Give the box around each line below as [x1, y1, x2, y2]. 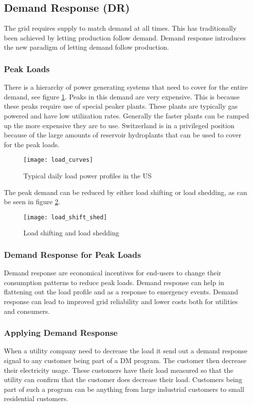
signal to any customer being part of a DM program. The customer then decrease [4, 355, 247, 366]
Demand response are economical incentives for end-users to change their [4, 268, 221, 278]
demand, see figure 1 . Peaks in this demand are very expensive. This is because [4, 91, 240, 101]
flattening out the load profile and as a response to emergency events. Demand [4, 287, 238, 297]
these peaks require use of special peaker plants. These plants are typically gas [4, 101, 238, 111]
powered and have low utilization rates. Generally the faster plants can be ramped [4, 110, 249, 120]
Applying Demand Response [4, 327, 118, 339]
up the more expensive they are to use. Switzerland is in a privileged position [4, 120, 235, 130]
